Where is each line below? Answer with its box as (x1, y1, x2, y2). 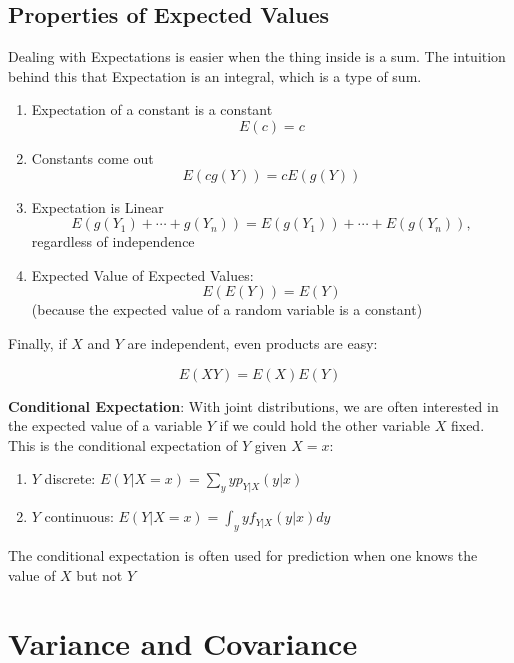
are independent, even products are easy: (127, 332, 378, 353)
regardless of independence (31, 231, 195, 252)
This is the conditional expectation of (8, 434, 238, 455)
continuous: (44, 506, 114, 527)
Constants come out (31, 147, 154, 168)
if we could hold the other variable (219, 415, 431, 436)
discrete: (44, 468, 96, 489)
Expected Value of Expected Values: (31, 264, 254, 285)
